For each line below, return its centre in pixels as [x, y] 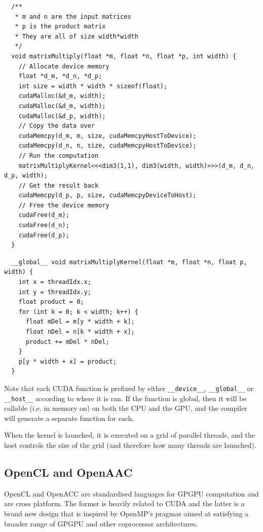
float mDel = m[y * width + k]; [80, 322]
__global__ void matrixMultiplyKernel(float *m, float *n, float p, [129, 262]
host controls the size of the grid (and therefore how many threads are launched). [130, 445]
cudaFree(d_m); [44, 215]
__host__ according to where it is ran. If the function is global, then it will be [125, 398]
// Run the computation [59, 155]
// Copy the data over [57, 126]
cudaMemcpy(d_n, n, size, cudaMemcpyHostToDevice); [107, 146]
